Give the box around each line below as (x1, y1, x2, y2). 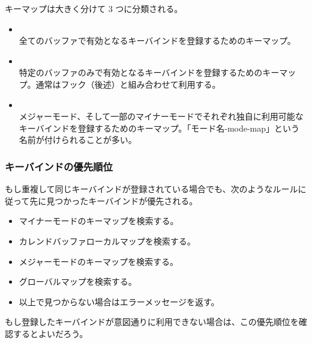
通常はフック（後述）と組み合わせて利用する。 (35, 77, 221, 90)
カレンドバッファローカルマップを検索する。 (19, 234, 196, 247)
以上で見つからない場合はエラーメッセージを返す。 (19, 295, 220, 308)
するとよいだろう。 (13, 327, 88, 339)
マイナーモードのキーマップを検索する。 (19, 214, 179, 227)
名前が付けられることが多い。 (19, 133, 137, 146)
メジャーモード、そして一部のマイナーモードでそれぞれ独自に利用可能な (19, 110, 304, 123)
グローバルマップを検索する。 (19, 275, 137, 288)
